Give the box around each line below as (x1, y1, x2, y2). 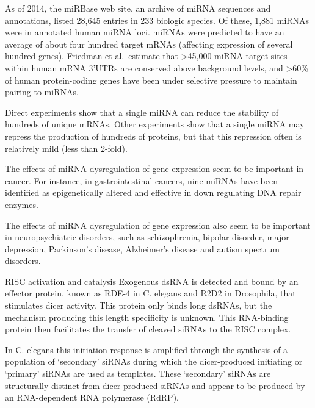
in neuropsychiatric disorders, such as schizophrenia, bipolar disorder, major (5, 231, 289, 243)
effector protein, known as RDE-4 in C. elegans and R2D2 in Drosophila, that (5, 287, 296, 299)
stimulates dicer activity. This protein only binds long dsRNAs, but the (5, 299, 272, 312)
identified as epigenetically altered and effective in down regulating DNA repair (5, 186, 302, 199)
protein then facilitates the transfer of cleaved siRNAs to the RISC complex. (5, 323, 291, 335)
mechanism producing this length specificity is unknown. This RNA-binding (5, 310, 289, 323)
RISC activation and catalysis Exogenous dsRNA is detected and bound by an (5, 274, 299, 287)
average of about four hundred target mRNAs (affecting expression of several (5, 37, 293, 50)
